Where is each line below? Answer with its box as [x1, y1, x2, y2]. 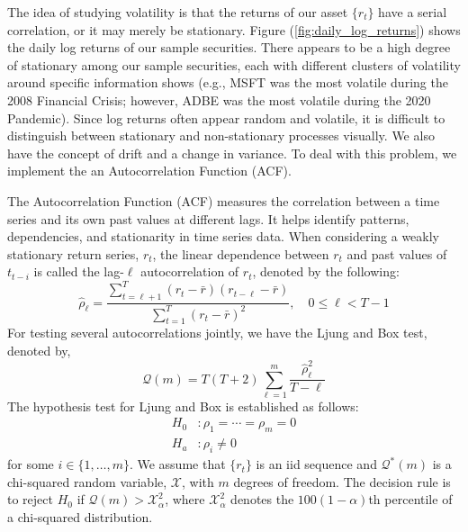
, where [165, 490, 205, 509]
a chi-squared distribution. [7, 507, 153, 526]
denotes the [230, 490, 294, 509]
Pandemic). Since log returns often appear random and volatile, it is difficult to [7, 108, 445, 127]
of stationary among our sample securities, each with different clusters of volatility [7, 55, 461, 74]
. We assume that [129, 455, 226, 473]
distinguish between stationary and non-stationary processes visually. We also [7, 126, 435, 145]
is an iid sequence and [256, 455, 377, 473]
